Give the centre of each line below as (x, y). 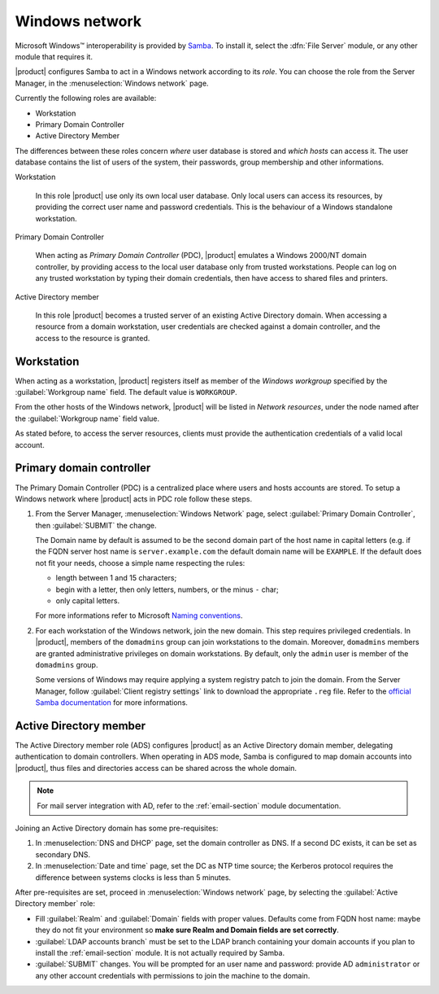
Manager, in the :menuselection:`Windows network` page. (112, 83)
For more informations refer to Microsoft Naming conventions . (139, 615)
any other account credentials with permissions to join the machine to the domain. (173, 975)
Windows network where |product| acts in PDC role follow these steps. (133, 499)
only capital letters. (88, 601)
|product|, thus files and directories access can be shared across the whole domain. (156, 768)
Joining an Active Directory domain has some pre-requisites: (117, 828)
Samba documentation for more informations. (112, 703)
